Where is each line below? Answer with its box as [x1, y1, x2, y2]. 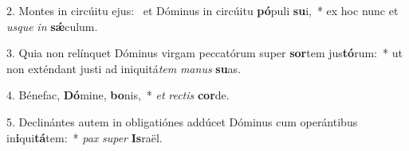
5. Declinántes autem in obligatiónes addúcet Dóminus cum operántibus [6, 113, 358, 130]
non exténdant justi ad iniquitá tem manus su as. [6, 60, 242, 76]
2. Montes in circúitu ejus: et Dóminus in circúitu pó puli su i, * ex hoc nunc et [6, 2, 399, 18]
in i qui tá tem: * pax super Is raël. [6, 129, 163, 145]
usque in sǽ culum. [6, 17, 98, 34]
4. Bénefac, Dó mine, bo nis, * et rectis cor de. [6, 87, 230, 103]
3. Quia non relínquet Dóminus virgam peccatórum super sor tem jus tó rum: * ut [6, 45, 403, 61]
